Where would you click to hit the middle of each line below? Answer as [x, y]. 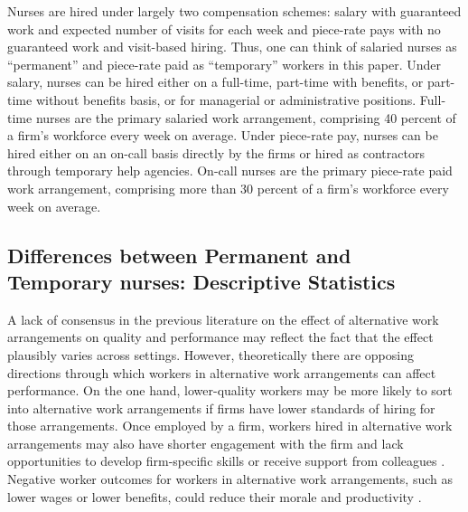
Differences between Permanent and [179, 255]
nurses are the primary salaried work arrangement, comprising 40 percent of [246, 117]
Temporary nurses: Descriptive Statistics [201, 281]
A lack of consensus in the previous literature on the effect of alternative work [223, 319]
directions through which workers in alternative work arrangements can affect [222, 372]
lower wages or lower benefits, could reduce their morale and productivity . [215, 496]
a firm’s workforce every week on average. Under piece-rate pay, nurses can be [223, 135]
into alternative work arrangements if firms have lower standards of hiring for [221, 408]
